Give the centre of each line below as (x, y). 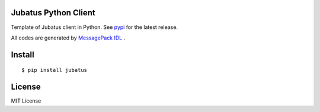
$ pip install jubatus (55, 70)
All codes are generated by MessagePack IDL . (68, 38)
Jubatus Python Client (53, 13)
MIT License (26, 101)
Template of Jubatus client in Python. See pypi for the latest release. (94, 27)
